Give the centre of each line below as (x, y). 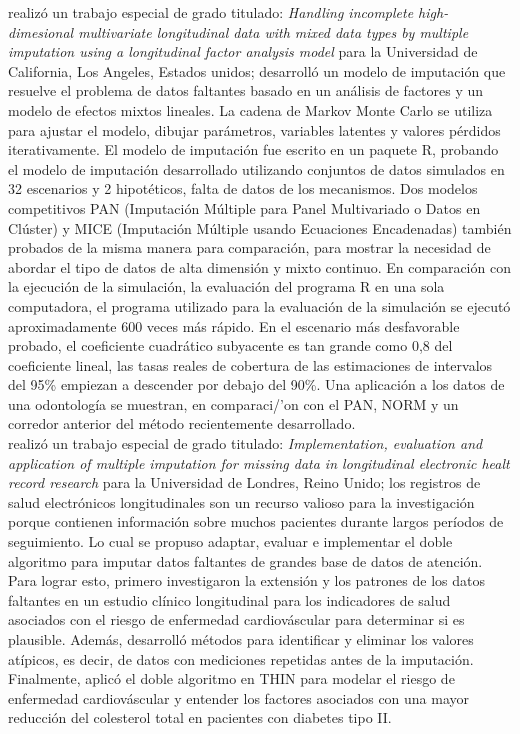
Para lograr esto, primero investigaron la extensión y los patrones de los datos (246, 580)
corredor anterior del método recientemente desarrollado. (182, 423)
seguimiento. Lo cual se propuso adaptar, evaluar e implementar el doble (230, 541)
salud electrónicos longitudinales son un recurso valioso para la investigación (241, 501)
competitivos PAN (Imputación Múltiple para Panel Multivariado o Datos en (244, 207)
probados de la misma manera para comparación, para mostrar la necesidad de (249, 247)
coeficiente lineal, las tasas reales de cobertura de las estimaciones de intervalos (250, 364)
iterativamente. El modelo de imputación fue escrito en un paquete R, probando (253, 149)
